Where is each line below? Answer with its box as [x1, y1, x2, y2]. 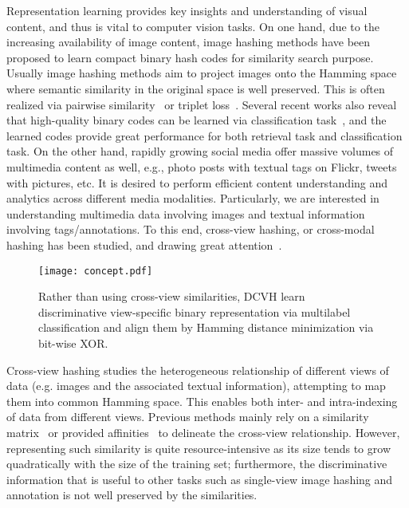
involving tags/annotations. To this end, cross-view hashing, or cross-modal [6, 221, 375, 238]
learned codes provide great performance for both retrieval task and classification [6, 127, 403, 144]
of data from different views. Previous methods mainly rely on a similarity [6, 408, 369, 425]
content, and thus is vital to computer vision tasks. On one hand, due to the [6, 18, 380, 34]
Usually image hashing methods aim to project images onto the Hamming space [6, 65, 397, 81]
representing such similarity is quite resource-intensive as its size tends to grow [6, 439, 391, 456]
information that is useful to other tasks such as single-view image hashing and [6, 471, 393, 487]
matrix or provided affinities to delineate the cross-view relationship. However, [6, 423, 400, 440]
